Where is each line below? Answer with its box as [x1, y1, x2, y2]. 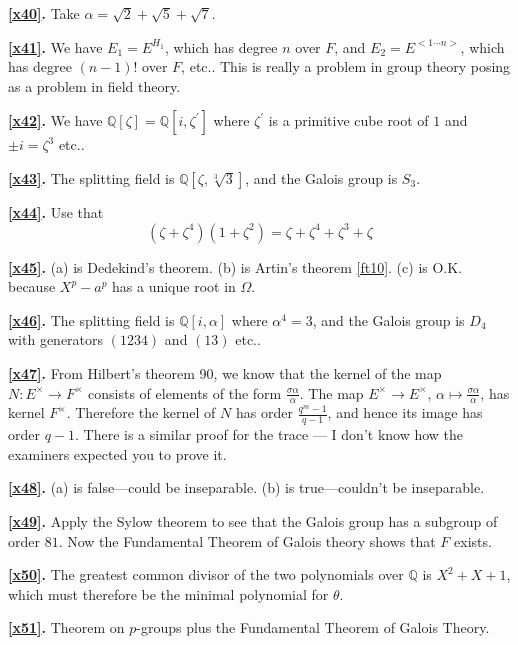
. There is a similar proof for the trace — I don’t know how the [75, 424, 464, 445]
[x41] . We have [8, 36, 103, 57]
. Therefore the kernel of [66, 402, 216, 423]
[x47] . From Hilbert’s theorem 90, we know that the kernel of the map [8, 362, 442, 383]
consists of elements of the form [88, 382, 282, 403]
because [8, 276, 56, 297]
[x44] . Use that [8, 201, 104, 222]
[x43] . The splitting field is [8, 167, 175, 188]
